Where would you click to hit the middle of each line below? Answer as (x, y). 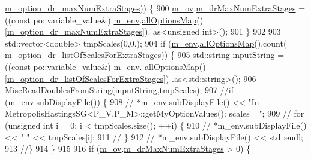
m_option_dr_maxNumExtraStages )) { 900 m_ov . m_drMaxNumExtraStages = (155, 8)
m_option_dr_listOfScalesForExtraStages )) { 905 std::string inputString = (145, 55)
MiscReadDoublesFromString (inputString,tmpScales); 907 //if (119, 90)
